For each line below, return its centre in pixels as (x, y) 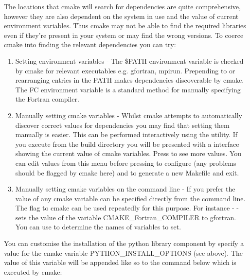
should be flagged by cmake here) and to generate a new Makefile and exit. (127, 172)
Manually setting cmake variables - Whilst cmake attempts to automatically (129, 115)
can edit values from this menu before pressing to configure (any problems (126, 163)
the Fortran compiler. (47, 99)
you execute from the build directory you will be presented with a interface (127, 144)
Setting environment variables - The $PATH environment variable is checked (129, 61)
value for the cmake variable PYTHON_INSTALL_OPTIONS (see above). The (123, 253)
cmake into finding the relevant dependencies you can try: (90, 44)
